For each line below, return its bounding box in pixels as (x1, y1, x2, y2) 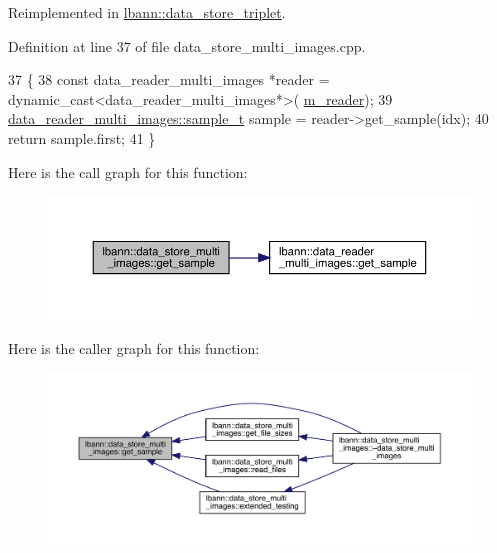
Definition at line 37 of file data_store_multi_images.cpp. (8, 35, 366, 56)
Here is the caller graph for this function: (8, 337, 260, 358)
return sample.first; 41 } (8, 127, 156, 148)
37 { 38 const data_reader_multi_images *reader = (8, 69, 330, 90)
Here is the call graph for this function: (8, 161, 248, 182)
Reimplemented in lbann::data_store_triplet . (8, 2, 286, 22)
